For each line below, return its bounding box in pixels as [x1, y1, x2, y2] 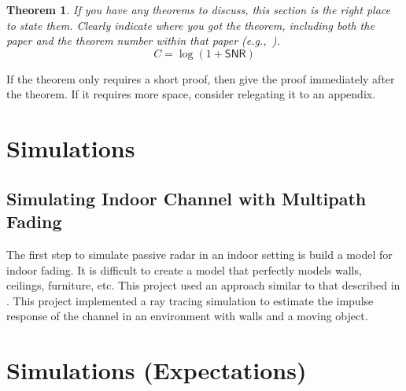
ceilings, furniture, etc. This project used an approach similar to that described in [6, 277, 400, 293]
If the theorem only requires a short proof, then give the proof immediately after [6, 70, 395, 87]
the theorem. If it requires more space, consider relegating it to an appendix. [6, 86, 376, 102]
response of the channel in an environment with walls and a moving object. [6, 308, 368, 324]
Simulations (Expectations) [6, 354, 307, 386]
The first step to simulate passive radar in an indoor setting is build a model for [6, 245, 393, 262]
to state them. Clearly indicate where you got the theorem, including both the [6, 17, 375, 33]
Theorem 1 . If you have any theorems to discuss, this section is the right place [6, 2, 390, 17]
